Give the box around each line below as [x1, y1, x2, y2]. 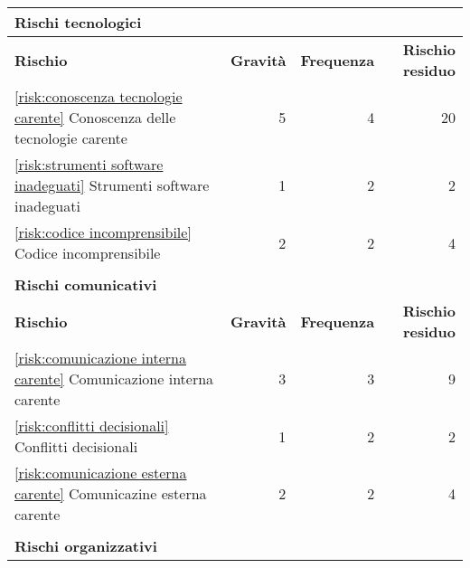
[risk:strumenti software [14, 154, 164, 175]
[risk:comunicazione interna [14, 347, 186, 368]
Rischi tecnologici [14, 12, 142, 33]
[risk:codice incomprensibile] [14, 222, 192, 242]
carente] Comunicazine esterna [14, 483, 207, 504]
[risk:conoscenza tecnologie [14, 86, 183, 107]
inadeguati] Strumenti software [14, 175, 210, 195]
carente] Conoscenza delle [14, 107, 176, 128]
